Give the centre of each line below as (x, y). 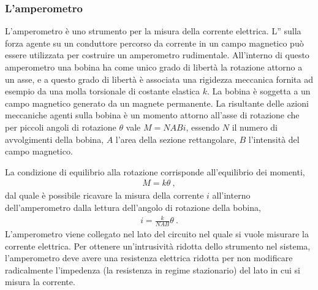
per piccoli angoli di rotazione (61, 127)
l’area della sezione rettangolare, (176, 139)
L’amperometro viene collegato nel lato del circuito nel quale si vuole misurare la (157, 233)
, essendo (203, 127)
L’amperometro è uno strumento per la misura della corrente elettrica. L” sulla (153, 31)
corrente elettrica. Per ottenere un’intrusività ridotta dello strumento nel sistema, (158, 246)
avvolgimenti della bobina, (55, 139)
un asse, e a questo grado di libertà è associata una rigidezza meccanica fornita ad (159, 79)
